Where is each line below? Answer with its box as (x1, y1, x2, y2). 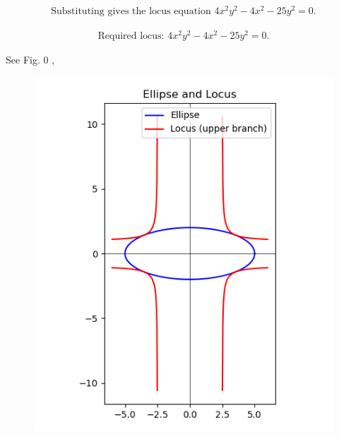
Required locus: (97, 31, 165, 42)
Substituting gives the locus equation (51, 6, 211, 17)
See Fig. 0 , (6, 52, 55, 67)
